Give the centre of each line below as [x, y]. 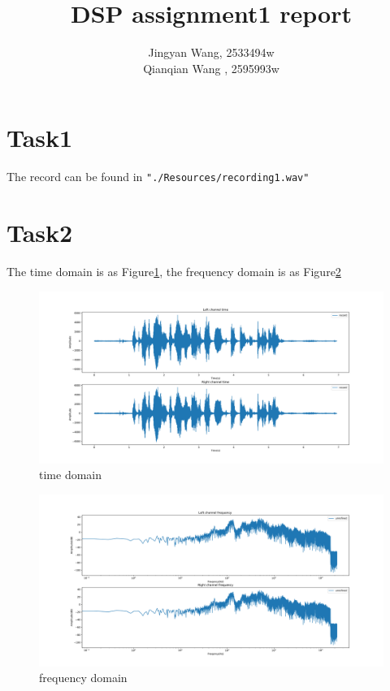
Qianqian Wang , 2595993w [211, 68]
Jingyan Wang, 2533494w [211, 52]
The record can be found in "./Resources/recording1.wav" [158, 177]
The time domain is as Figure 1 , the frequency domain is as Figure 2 [174, 272]
